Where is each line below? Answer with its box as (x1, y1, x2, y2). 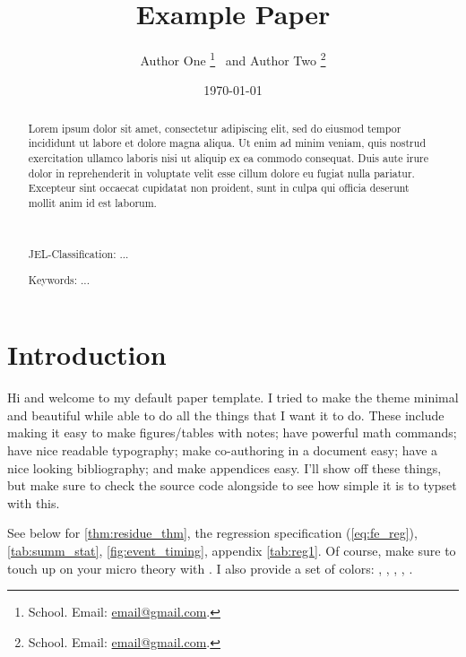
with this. (7, 493, 60, 512)
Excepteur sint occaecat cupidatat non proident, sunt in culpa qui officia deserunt (28, 180, 410, 195)
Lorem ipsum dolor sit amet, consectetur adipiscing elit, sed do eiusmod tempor (28, 120, 401, 135)
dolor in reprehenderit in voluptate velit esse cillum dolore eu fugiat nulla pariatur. (28, 165, 415, 180)
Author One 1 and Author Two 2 (140, 48, 326, 69)
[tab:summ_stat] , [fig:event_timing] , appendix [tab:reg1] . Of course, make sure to (7, 541, 456, 560)
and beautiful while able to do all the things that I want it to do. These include (7, 405, 444, 424)
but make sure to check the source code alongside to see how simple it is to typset (7, 476, 457, 495)
